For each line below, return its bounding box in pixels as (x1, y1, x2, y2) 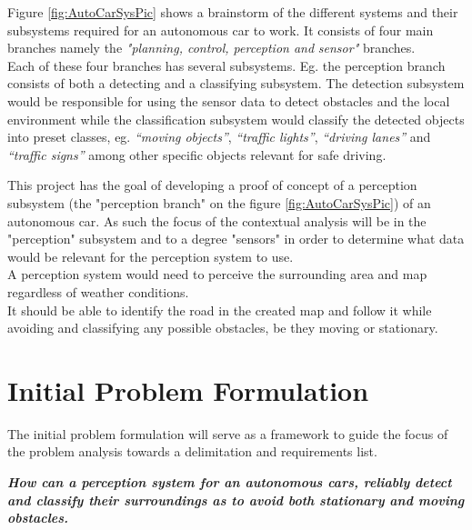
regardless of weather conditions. (7, 282, 189, 301)
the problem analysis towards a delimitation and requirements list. (7, 442, 377, 461)
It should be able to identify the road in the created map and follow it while (7, 300, 432, 319)
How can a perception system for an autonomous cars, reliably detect (7, 473, 452, 491)
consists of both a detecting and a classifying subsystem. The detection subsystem (7, 74, 465, 93)
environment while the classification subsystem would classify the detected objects (7, 109, 465, 128)
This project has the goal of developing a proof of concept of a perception (7, 175, 417, 195)
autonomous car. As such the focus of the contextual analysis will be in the (7, 211, 427, 230)
